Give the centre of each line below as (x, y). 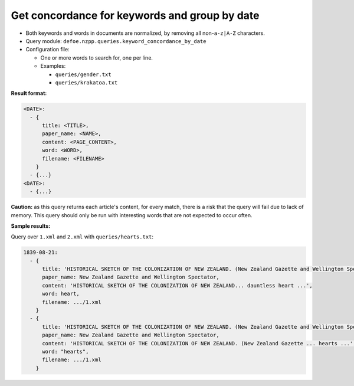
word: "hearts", (65, 351)
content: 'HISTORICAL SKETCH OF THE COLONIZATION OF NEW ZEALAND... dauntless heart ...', (177, 285)
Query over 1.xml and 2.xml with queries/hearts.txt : (82, 237)
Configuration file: (48, 50)
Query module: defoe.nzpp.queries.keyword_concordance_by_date (116, 41)
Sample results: (31, 226)
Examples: (53, 66)
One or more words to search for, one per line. (97, 58)
